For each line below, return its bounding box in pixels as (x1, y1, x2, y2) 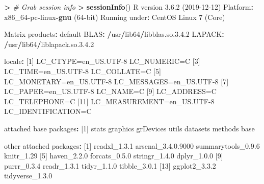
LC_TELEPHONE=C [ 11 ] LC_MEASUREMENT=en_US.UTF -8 (4, 96, 215, 106)
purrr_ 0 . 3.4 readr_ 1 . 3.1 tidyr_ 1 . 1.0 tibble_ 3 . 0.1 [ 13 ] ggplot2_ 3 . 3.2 (4, 160, 216, 171)
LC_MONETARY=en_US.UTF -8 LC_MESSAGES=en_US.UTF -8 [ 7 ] (4, 76, 229, 86)
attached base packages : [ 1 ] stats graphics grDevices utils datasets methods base (4, 123, 255, 133)
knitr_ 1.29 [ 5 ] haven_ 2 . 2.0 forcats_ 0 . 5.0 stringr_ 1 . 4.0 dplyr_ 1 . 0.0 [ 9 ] (4, 150, 223, 161)
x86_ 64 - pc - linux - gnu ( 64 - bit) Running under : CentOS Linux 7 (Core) (4, 11, 225, 22)
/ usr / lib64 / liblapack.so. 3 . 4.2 (4, 38, 94, 49)
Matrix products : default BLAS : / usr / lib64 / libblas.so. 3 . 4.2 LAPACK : (4, 29, 224, 39)
